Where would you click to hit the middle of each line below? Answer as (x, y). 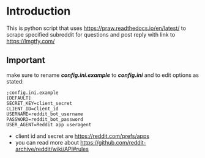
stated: (15, 81)
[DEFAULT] (19, 98)
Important (26, 60)
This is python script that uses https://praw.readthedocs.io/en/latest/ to (96, 28)
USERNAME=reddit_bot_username (45, 114)
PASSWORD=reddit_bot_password (45, 119)
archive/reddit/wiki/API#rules (52, 149)
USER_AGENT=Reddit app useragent (49, 124)
